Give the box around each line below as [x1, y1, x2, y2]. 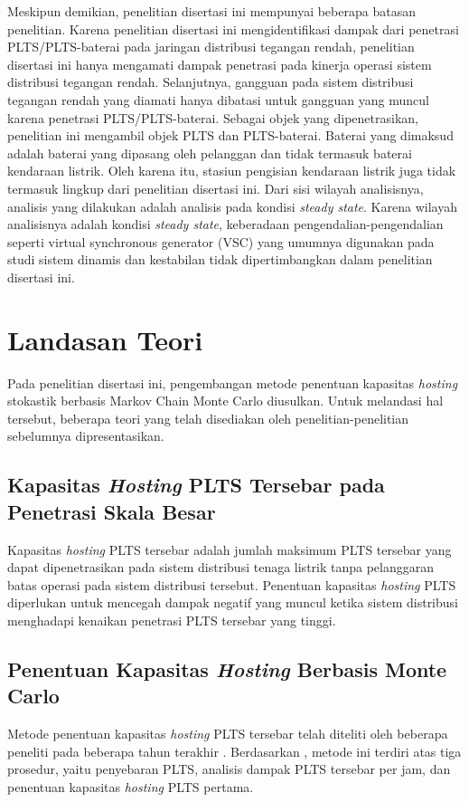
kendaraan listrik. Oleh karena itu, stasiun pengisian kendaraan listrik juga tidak [7, 161, 456, 180]
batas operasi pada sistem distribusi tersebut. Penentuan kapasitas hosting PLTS [7, 575, 456, 594]
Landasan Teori [7, 320, 203, 358]
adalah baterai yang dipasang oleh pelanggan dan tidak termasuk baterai [7, 143, 412, 162]
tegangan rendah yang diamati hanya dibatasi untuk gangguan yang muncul [7, 90, 429, 109]
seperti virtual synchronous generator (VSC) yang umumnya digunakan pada [7, 232, 435, 251]
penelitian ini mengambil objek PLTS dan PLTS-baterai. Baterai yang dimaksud [7, 126, 454, 145]
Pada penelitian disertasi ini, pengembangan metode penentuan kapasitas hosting [7, 373, 458, 392]
